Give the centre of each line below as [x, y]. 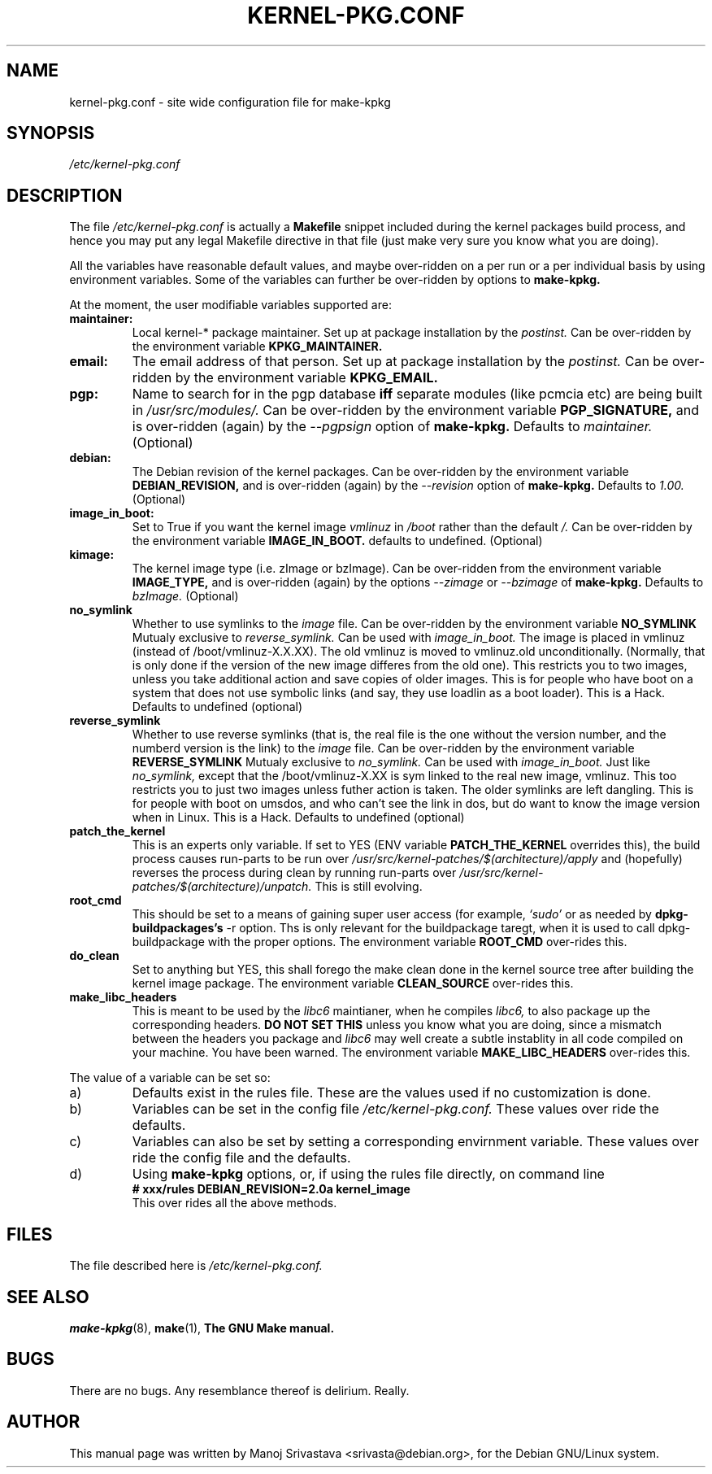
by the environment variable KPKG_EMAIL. [306, 378]
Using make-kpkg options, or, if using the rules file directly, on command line [368, 1174]
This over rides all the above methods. [234, 1203]
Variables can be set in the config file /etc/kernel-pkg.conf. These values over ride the [395, 1109]
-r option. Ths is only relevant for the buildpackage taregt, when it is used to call [441, 928]
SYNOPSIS [51, 133]
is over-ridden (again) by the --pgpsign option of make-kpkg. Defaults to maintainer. [392, 427]
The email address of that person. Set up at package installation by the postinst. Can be [400, 362]
